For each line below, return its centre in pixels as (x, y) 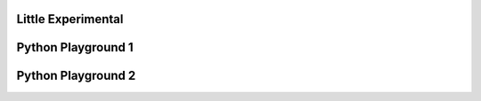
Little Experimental (70, 19)
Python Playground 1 (75, 47)
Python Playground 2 (76, 76)
